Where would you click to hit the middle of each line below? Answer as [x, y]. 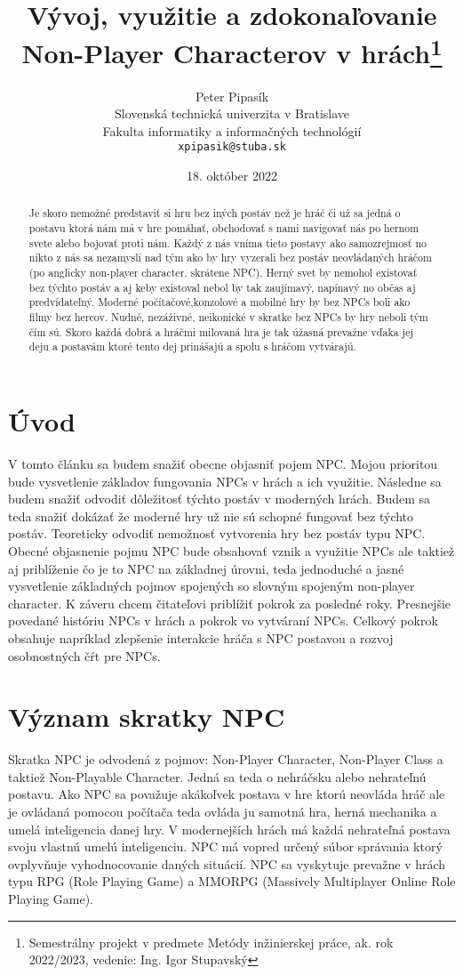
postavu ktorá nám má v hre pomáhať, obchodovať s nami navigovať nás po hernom [224, 228]
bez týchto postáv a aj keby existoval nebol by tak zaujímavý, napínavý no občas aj [222, 287]
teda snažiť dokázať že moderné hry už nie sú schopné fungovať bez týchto [211, 516]
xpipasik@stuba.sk [232, 147]
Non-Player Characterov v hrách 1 [232, 51]
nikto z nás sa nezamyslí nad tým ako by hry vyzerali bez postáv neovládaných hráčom [230, 258]
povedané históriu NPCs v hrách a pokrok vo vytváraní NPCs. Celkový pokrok [223, 620]
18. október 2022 [232, 176]
